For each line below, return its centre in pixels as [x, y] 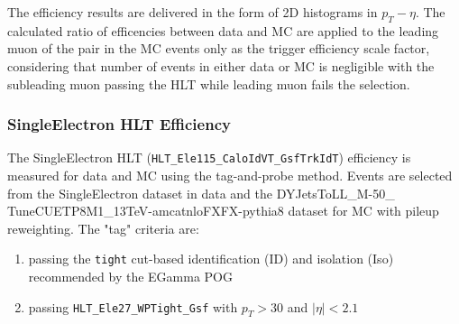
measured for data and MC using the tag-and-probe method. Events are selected [230, 176]
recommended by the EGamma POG [130, 277]
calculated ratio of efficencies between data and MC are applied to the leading [223, 30]
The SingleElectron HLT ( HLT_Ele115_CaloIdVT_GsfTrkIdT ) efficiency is [209, 157]
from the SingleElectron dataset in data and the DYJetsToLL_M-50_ [201, 193]
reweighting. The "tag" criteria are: [103, 228]
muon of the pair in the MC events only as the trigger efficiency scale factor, [219, 48]
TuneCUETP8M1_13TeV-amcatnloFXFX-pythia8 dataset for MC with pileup [223, 211]
